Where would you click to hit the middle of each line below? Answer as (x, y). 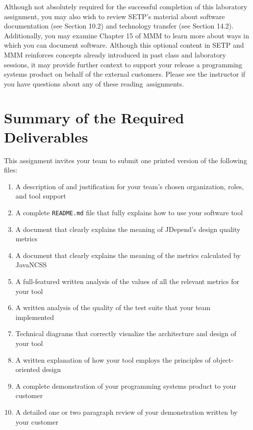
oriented (28, 369)
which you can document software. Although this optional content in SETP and (124, 45)
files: (11, 170)
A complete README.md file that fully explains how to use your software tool (129, 213)
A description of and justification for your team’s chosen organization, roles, (130, 186)
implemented (35, 317)
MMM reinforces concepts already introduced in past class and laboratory (115, 54)
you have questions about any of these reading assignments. (94, 83)
